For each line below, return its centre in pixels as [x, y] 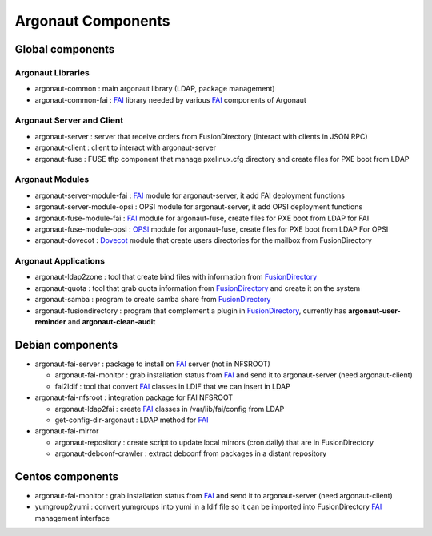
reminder [50, 322]
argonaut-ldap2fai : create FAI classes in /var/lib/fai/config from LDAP [170, 409]
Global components [65, 49]
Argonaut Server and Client [69, 120]
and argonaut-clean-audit [112, 322]
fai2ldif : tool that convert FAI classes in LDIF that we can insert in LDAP [173, 386]
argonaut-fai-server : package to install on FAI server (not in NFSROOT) [153, 364]
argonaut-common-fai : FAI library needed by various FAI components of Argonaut [171, 99]
